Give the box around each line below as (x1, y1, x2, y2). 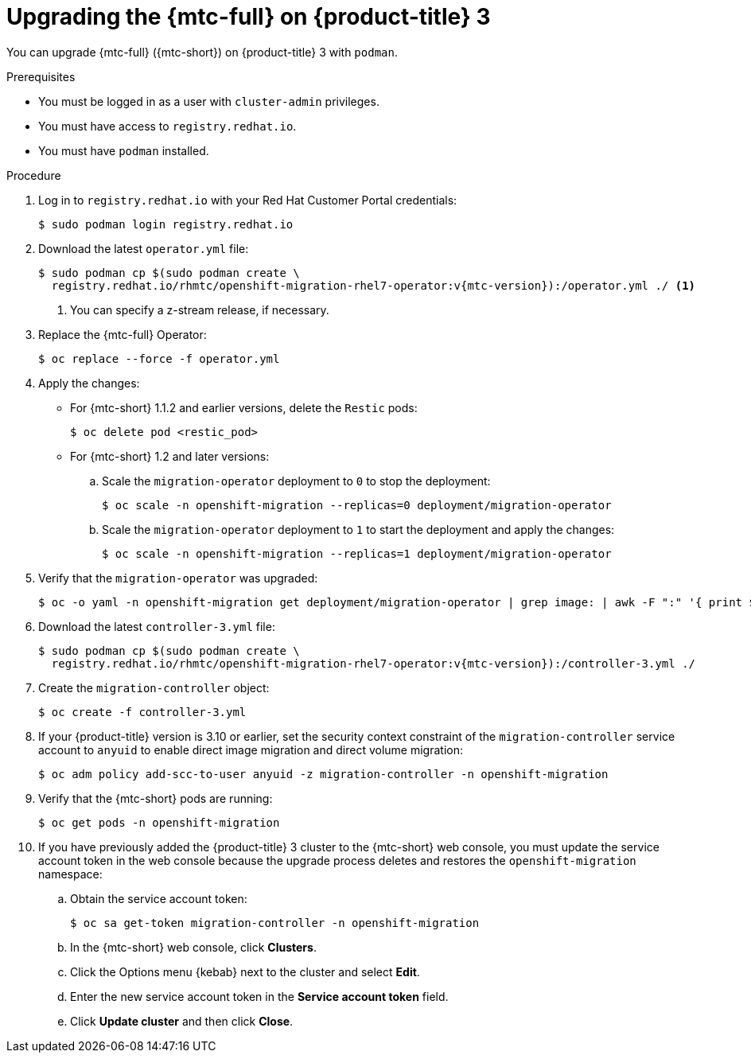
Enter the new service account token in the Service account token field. (70, 989, 449, 1003)
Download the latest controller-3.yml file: (38, 619, 275, 633)
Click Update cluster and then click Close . (70, 1014, 294, 1028)
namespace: (38, 866, 103, 881)
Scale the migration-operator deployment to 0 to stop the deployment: (102, 473, 491, 488)
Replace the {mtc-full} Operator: (38, 327, 207, 341)
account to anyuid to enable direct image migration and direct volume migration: (38, 742, 463, 757)
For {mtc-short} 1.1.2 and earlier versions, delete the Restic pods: (70, 400, 418, 415)
